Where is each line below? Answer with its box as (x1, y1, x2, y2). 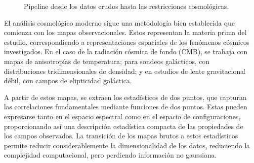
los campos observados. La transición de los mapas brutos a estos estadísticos (4, 130, 238, 141)
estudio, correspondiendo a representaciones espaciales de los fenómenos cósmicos (4, 36, 250, 47)
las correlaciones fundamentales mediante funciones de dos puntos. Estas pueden (4, 101, 248, 112)
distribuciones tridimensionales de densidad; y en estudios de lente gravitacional (4, 65, 246, 76)
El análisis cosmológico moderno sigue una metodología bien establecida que (4, 17, 235, 28)
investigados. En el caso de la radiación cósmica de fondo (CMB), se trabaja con (4, 46, 248, 57)
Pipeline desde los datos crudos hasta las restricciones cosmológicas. (24, 1, 229, 11)
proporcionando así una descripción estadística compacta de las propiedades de (4, 121, 243, 131)
